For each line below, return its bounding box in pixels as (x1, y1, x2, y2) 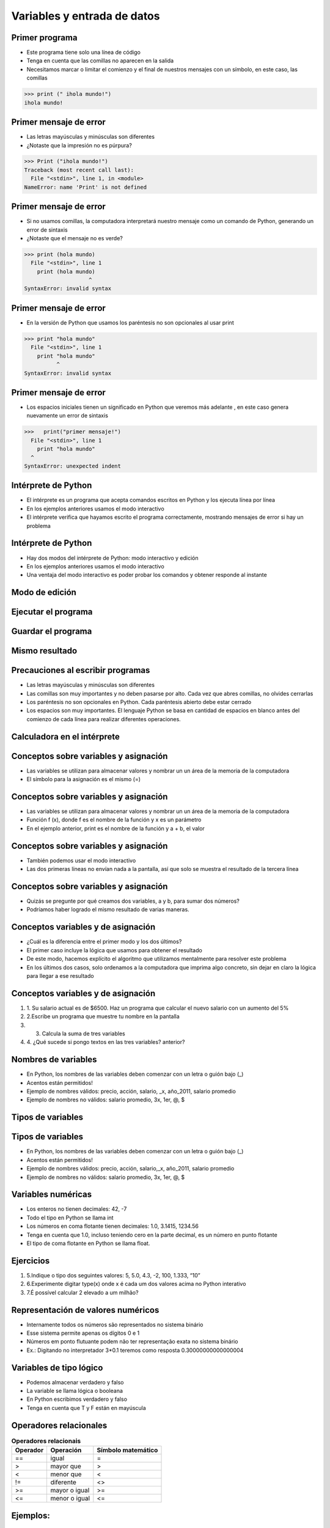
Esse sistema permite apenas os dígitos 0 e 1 (26, 1329, 140, 1337)
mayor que (50, 1462, 82, 1471)
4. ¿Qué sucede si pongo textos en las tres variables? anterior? (26, 1038, 185, 1046)
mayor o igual (50, 1486, 90, 1494)
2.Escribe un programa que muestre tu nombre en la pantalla (26, 1013, 180, 1020)
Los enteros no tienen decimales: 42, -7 (26, 1205, 127, 1213)
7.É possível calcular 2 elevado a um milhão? (26, 1288, 139, 1296)
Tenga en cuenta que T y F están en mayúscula (26, 1404, 146, 1411)
